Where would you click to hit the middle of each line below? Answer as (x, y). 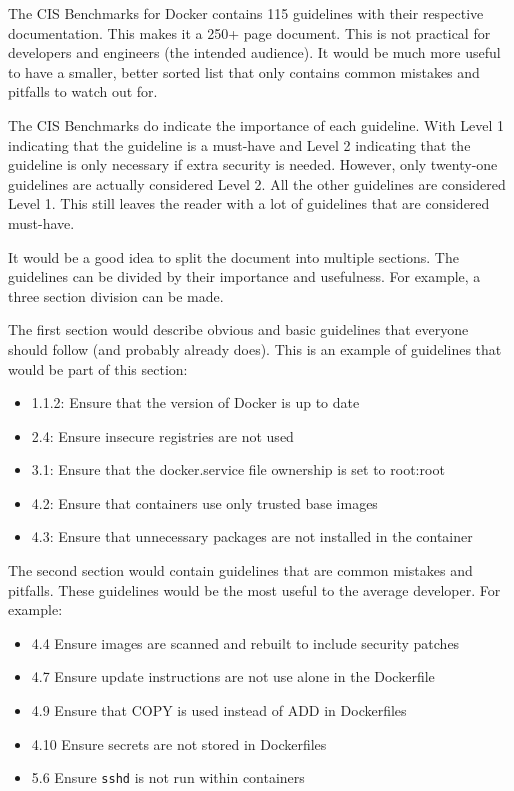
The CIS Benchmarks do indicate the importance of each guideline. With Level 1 (256, 124)
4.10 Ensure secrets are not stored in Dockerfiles (179, 743)
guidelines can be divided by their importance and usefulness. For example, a (244, 276)
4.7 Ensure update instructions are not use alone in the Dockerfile (233, 676)
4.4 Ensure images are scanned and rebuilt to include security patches (245, 642)
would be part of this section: (98, 368)
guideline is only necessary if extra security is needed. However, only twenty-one (253, 164)
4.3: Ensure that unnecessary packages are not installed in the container (252, 536)
